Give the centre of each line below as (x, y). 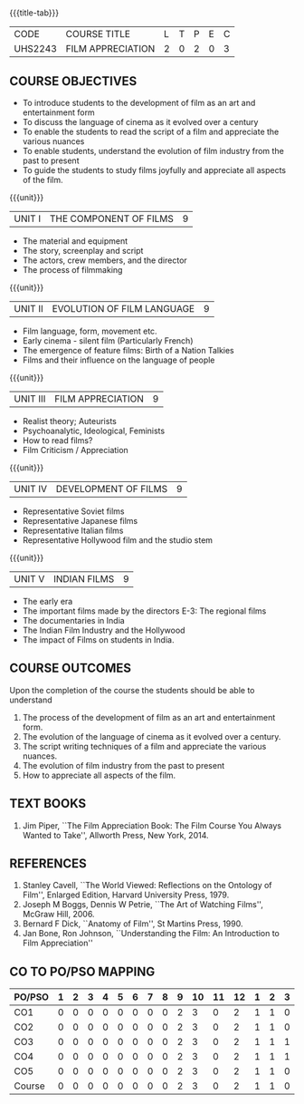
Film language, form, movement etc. (90, 331)
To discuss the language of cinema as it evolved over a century (140, 122)
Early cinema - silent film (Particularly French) (108, 341)
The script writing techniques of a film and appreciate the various (144, 746)
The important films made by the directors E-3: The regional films (144, 611)
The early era (47, 601)
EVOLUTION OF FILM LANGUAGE (123, 309)
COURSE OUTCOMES (71, 668)
